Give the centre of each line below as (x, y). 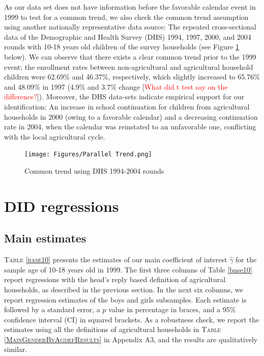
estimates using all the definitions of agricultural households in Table (113, 329)
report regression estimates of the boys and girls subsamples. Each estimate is (125, 299)
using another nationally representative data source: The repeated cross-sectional (130, 27)
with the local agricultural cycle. (55, 136)
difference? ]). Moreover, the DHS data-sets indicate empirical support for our (124, 97)
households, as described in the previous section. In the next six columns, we (124, 289)
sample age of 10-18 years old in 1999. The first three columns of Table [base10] (128, 269)
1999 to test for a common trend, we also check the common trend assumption (126, 17)
